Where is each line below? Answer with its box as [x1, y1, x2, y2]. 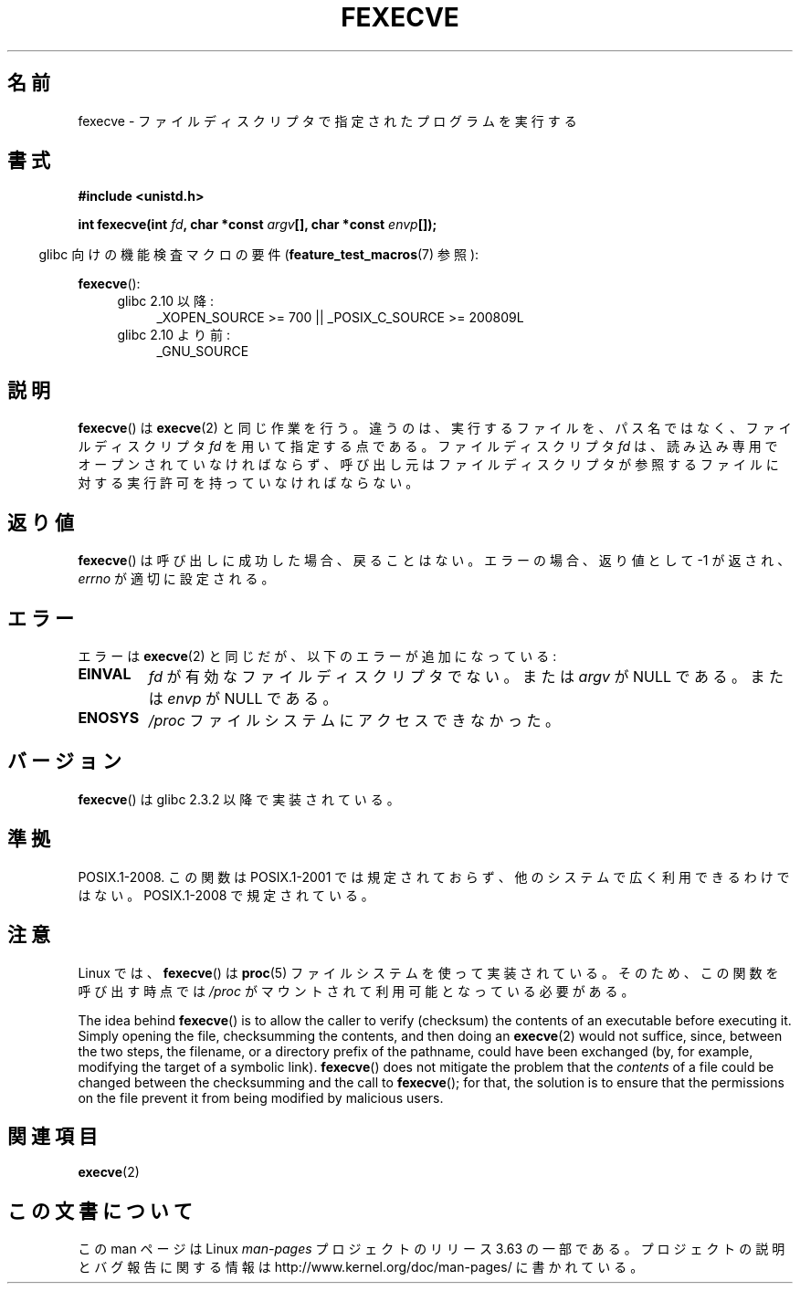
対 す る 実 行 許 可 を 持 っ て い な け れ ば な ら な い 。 [78, 475, 419, 491]
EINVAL [78, 664, 132, 683]
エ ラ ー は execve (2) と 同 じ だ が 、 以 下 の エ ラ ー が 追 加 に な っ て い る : [78, 647, 557, 664]
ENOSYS [78, 708, 140, 727]
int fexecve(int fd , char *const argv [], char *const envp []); [78, 216, 437, 233]
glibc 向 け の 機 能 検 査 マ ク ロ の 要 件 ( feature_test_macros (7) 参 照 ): [38, 247, 479, 263]
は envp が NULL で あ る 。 [148, 688, 338, 708]
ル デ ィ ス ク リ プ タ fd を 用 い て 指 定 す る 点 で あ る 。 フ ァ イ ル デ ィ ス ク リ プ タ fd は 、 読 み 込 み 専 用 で [78, 438, 778, 455]
